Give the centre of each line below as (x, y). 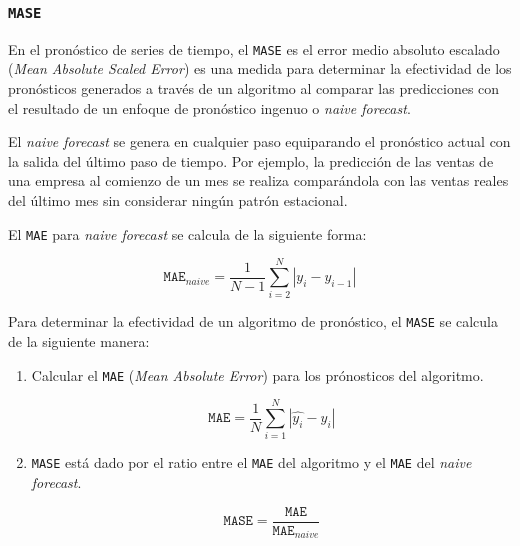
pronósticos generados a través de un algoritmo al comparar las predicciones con (254, 88)
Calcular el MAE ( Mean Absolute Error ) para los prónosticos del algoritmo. (257, 374)
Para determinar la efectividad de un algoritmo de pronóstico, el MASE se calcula (253, 321)
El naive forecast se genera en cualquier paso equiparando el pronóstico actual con (259, 141)
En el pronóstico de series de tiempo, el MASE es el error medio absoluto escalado (254, 48)
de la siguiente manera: (79, 341)
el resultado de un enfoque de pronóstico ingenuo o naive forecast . (209, 107)
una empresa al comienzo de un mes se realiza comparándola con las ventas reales (258, 180)
